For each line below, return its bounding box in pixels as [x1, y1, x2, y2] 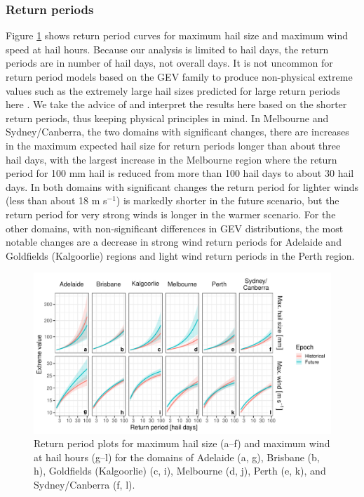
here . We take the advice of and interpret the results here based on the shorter [6, 97, 347, 112]
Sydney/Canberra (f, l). [34, 477, 135, 492]
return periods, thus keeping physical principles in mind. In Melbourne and [6, 110, 329, 125]
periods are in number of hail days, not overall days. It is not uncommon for [6, 55, 333, 70]
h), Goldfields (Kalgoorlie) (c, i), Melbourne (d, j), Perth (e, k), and [34, 463, 326, 478]
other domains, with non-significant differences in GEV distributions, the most [6, 220, 344, 235]
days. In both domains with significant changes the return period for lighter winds [6, 179, 359, 194]
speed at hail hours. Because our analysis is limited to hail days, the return [6, 41, 329, 56]
